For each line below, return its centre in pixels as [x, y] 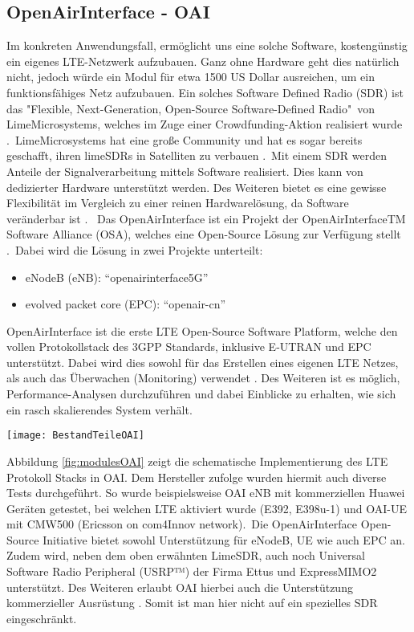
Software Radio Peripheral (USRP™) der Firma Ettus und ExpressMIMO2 [192, 571]
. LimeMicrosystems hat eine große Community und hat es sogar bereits [185, 139]
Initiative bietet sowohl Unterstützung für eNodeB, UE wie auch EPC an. [224, 539]
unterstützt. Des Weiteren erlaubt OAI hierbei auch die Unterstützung [180, 587]
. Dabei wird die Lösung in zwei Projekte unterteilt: [135, 249]
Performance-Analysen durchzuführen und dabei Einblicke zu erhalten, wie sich [201, 394]
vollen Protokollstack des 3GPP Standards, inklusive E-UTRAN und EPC [189, 347]
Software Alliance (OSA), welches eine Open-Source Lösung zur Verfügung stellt [204, 234]
